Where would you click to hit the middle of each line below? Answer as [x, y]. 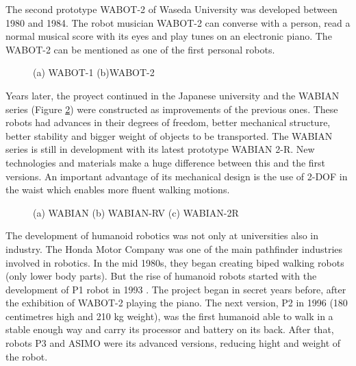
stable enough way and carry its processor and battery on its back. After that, [170, 329]
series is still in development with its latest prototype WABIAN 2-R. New [160, 149]
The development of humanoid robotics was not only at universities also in [162, 235]
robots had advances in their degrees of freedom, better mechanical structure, [168, 122]
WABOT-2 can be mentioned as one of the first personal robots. [140, 49]
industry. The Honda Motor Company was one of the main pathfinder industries [174, 248]
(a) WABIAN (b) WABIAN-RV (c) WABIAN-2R [136, 212]
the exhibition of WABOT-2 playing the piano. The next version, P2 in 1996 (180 [177, 303]
